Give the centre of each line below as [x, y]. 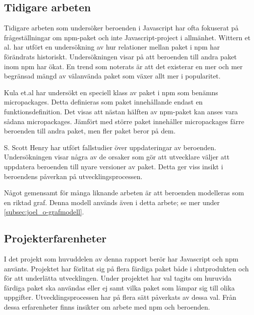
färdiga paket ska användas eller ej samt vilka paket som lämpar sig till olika [119, 287]
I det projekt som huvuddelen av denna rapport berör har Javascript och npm [121, 259]
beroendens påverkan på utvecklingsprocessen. [73, 176]
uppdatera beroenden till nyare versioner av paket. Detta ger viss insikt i [114, 166]
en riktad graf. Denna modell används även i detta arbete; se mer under [112, 202]
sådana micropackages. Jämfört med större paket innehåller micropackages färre [124, 121]
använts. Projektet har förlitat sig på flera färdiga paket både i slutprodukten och [127, 268]
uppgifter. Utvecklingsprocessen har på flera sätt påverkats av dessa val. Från [120, 297]
